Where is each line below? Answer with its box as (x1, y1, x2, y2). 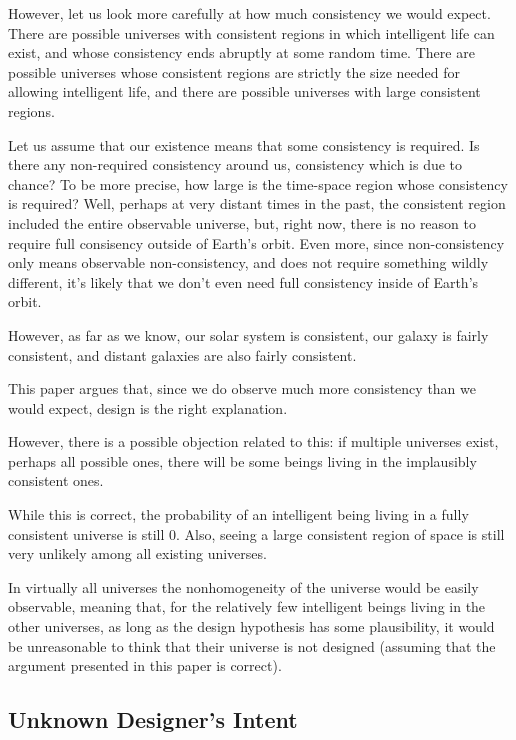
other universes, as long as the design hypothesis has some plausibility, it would (8, 616, 495, 637)
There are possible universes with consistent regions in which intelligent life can (8, 22, 495, 43)
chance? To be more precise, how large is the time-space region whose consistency (8, 173, 508, 194)
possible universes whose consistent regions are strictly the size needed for (8, 61, 461, 82)
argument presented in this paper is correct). (8, 655, 282, 676)
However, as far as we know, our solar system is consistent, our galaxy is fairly (8, 324, 489, 345)
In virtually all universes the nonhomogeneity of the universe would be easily (8, 576, 479, 597)
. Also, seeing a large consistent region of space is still (176, 523, 505, 544)
